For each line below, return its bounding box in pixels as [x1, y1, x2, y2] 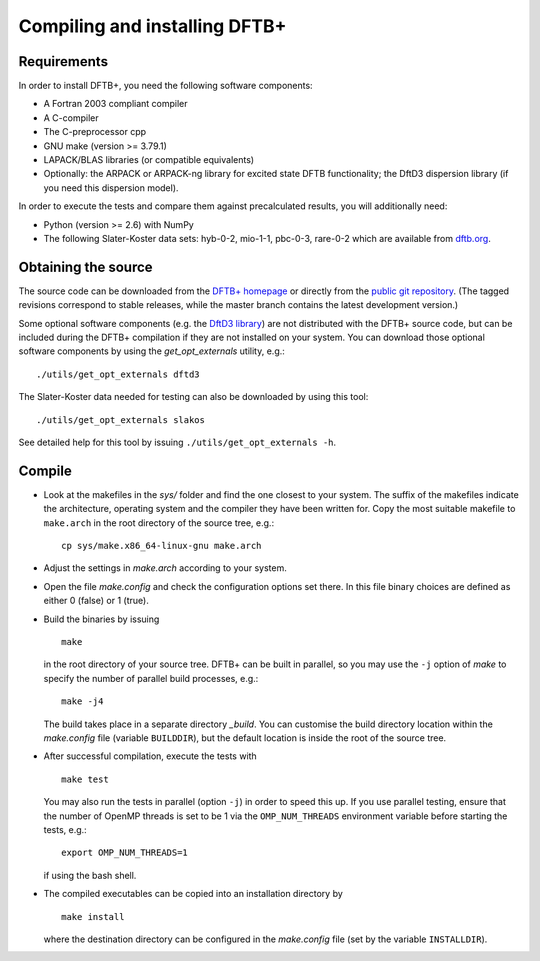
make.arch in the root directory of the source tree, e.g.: [43, 516, 275, 529]
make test [61, 773, 109, 785]
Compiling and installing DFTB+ [18, 15, 287, 37]
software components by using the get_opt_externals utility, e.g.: [18, 345, 285, 357]
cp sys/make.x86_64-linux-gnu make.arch [61, 540, 262, 552]
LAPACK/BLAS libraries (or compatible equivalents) [43, 154, 255, 166]
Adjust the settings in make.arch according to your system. [43, 562, 287, 574]
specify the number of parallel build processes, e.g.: [43, 672, 259, 684]
